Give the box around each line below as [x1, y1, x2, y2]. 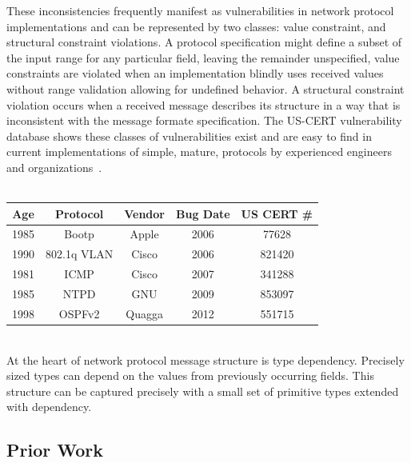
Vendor [124, 205, 165, 222]
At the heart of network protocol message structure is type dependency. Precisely [6, 351, 405, 368]
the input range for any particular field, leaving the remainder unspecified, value [6, 49, 400, 66]
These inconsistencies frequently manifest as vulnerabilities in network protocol [6, 2, 394, 18]
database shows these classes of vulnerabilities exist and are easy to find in [6, 127, 372, 144]
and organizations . [6, 158, 102, 175]
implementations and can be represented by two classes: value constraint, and [6, 18, 386, 34]
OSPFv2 [58, 305, 100, 321]
